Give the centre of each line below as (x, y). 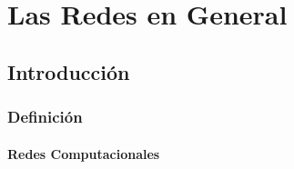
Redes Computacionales (84, 153)
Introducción (69, 71)
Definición (45, 117)
